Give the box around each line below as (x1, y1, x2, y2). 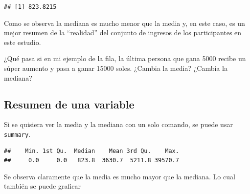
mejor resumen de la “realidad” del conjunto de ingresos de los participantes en (4, 27, 242, 38)
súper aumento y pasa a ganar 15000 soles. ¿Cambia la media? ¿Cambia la (4, 63, 227, 73)
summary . (4, 129, 31, 139)
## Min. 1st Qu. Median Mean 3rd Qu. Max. (4, 147, 179, 154)
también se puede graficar (4, 181, 81, 191)
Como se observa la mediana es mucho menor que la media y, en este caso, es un (4, 18, 245, 28)
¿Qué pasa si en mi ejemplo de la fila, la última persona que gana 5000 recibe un (4, 53, 246, 64)
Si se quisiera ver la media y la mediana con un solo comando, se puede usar (4, 119, 233, 129)
